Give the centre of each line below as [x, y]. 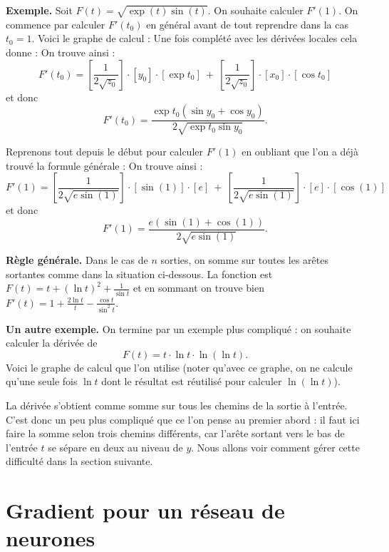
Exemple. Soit [39, 10]
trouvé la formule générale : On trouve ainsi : [104, 165]
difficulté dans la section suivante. [79, 461]
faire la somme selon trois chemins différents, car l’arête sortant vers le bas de [175, 433]
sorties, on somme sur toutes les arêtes [244, 260]
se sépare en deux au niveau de [115, 447]
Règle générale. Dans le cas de [77, 260]
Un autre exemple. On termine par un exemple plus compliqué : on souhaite [178, 328]
